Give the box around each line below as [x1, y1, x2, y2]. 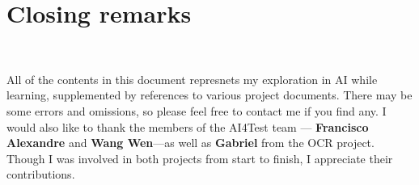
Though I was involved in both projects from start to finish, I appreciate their [6, 149, 393, 166]
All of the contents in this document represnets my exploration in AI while [6, 70, 378, 87]
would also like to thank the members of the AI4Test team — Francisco [6, 118, 369, 135]
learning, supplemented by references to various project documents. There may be [6, 86, 413, 103]
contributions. [6, 166, 75, 183]
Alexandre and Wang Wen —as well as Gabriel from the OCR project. [6, 134, 375, 151]
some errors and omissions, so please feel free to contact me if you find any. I [6, 102, 387, 119]
